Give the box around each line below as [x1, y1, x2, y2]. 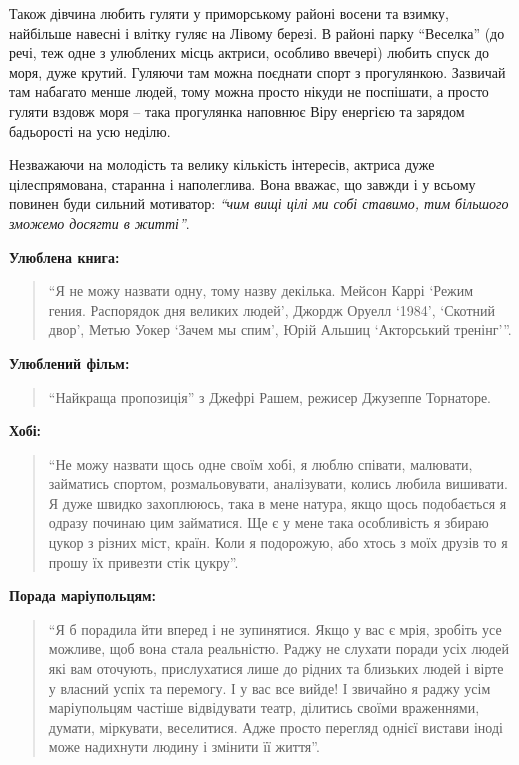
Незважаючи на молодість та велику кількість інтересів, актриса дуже [9, 154, 435, 175]
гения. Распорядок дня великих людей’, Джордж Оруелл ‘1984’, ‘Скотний [48, 299, 495, 320]
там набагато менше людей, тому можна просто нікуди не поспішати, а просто [9, 81, 489, 102]
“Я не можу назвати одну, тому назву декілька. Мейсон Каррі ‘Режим [48, 280, 474, 301]
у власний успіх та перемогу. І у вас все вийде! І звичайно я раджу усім [48, 677, 491, 698]
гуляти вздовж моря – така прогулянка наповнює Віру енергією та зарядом [9, 100, 465, 121]
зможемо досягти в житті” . [9, 212, 190, 233]
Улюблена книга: [9, 246, 120, 267]
